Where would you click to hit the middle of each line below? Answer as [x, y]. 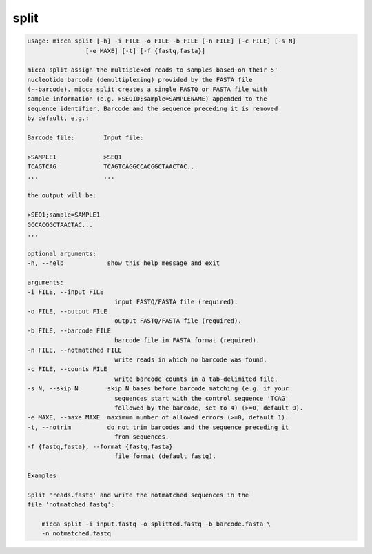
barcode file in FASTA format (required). [187, 340]
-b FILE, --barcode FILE [69, 330]
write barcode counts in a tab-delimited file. [196, 379]
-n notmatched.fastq [76, 534]
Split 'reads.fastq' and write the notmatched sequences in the [138, 495]
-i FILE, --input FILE [65, 292]
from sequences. [142, 437]
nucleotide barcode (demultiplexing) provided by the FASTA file [140, 80]
